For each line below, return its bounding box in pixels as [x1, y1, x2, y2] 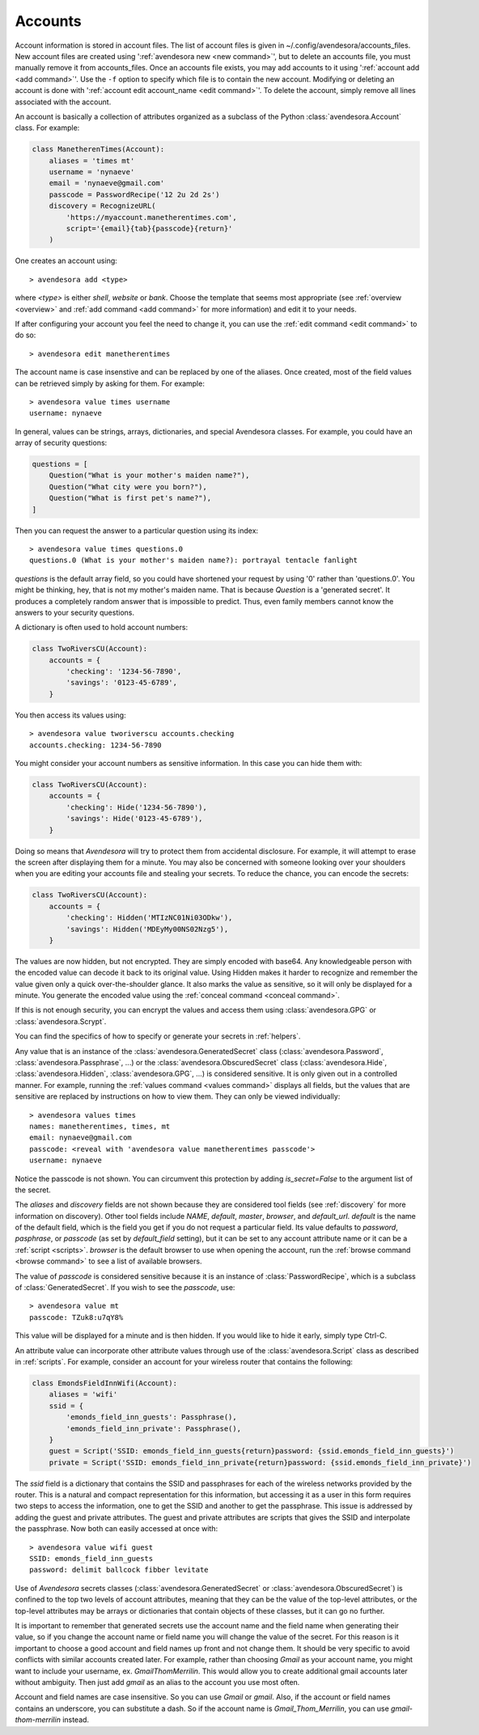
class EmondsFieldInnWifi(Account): [32, 1378, 178, 1387]
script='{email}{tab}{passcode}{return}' [66, 224, 233, 233]
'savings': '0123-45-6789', [66, 678, 178, 688]
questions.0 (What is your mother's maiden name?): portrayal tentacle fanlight [29, 556, 358, 565]
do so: [15, 330, 36, 340]
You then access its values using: [15, 710, 126, 720]
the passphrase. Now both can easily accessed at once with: [15, 1524, 218, 1534]
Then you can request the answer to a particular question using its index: [15, 526, 259, 535]
